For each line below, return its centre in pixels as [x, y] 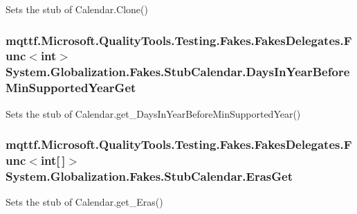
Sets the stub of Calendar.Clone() [77, 9]
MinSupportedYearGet [71, 88]
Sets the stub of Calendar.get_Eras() [84, 202]
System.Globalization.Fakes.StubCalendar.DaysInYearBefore [178, 72]
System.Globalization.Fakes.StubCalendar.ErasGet [149, 176]
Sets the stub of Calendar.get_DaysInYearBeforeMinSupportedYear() [153, 113]
